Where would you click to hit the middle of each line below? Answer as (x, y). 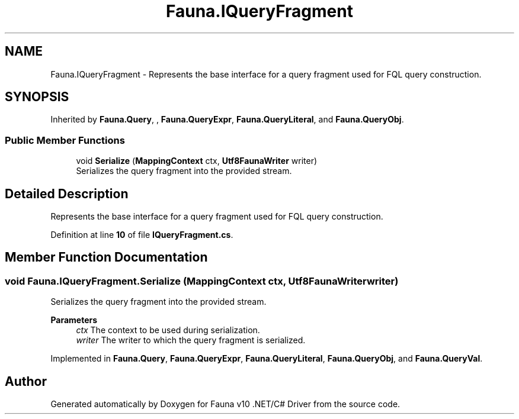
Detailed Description (67, 194)
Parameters (74, 320)
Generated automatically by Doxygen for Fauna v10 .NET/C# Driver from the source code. (225, 404)
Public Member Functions (65, 140)
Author (26, 381)
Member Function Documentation (106, 257)
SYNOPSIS (37, 97)
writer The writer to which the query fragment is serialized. (191, 340)
